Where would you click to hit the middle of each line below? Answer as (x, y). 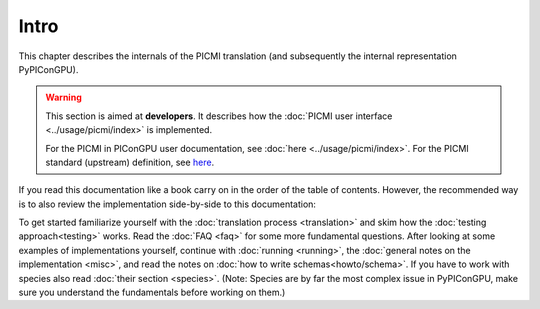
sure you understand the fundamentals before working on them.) (152, 292)
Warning (63, 97)
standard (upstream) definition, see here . (130, 162)
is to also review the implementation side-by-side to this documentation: (167, 204)
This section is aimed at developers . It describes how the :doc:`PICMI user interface (219, 116)
